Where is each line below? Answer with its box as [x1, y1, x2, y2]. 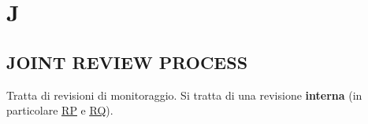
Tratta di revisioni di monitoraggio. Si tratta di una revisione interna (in [6, 86, 362, 103]
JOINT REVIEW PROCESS [6, 49, 248, 74]
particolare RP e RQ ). [6, 102, 113, 119]
